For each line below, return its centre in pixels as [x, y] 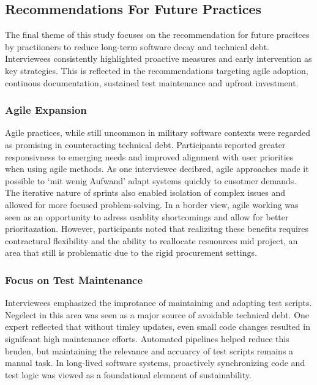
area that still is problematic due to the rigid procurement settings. [131, 252]
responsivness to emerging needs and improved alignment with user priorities [149, 156]
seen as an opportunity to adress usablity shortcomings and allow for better [147, 216]
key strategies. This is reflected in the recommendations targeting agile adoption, [157, 70]
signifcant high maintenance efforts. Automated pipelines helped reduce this [147, 338]
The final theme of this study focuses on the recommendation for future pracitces [157, 35]
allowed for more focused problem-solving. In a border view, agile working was [152, 204]
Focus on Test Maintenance [74, 279]
